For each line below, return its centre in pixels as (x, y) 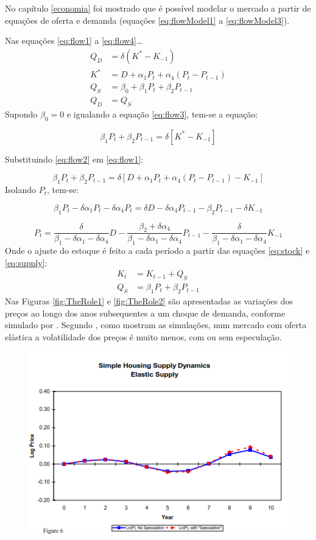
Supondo (21, 114)
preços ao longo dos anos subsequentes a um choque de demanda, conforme (145, 313)
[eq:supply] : (26, 262)
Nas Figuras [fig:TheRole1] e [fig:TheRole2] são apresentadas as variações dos (149, 301)
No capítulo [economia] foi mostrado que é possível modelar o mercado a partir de (158, 8)
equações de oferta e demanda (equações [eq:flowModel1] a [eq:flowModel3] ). (147, 20)
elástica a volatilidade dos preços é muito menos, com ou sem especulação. (143, 336)
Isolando (21, 190)
